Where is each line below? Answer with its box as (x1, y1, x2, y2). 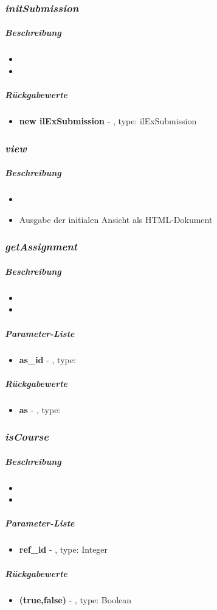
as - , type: (19, 403, 61, 416)
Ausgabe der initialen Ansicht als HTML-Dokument (19, 213, 213, 225)
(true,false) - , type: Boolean (19, 593, 132, 606)
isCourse (5, 429, 49, 444)
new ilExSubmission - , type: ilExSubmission (19, 115, 197, 127)
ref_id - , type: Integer (19, 543, 108, 556)
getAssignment (5, 239, 78, 254)
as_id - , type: (19, 353, 76, 366)
